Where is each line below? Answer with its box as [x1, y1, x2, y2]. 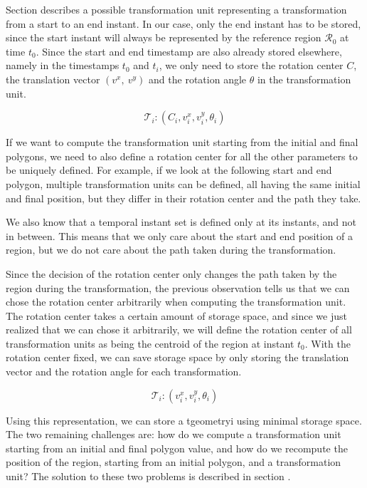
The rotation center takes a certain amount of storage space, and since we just [6, 308, 347, 323]
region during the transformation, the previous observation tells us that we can [6, 280, 350, 295]
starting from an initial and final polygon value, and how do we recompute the [6, 440, 348, 455]
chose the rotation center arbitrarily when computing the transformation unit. [6, 294, 346, 309]
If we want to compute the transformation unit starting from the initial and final [6, 135, 358, 150]
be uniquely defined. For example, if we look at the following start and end [6, 162, 332, 177]
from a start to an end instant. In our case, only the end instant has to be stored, [6, 16, 361, 31]
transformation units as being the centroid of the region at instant [6, 336, 294, 351]
